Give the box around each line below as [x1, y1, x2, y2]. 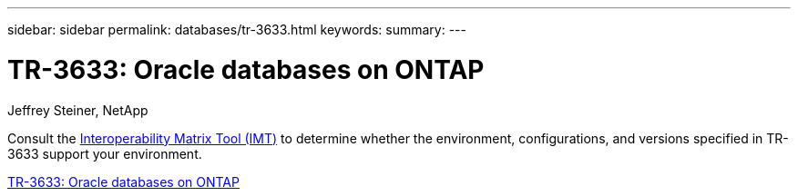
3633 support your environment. [7, 145, 202, 162]
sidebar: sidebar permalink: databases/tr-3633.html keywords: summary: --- [7, 22, 466, 37]
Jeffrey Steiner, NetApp [7, 102, 148, 118]
